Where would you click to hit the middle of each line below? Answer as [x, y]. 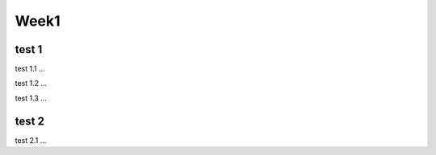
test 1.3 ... [31, 98]
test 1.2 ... [31, 84]
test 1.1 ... [30, 69]
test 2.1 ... [31, 140]
